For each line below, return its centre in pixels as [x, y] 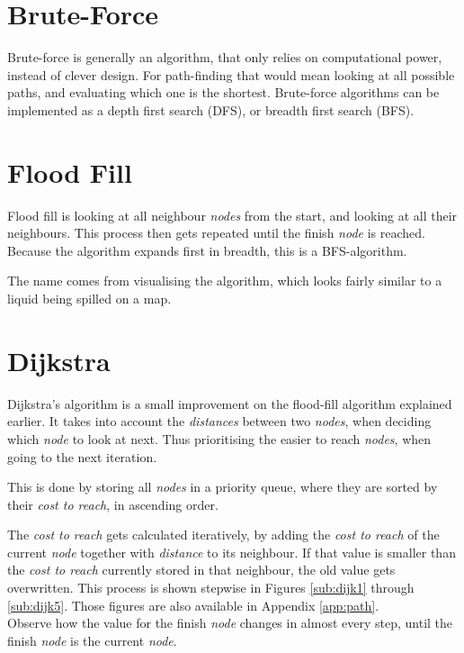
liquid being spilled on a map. [89, 298]
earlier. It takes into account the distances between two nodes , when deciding [219, 421]
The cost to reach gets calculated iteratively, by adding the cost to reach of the [223, 535]
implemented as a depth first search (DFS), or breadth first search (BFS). [211, 109]
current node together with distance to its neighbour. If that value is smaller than [232, 552]
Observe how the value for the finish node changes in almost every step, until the [230, 623]
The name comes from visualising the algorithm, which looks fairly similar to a [225, 281]
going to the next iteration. [82, 456]
